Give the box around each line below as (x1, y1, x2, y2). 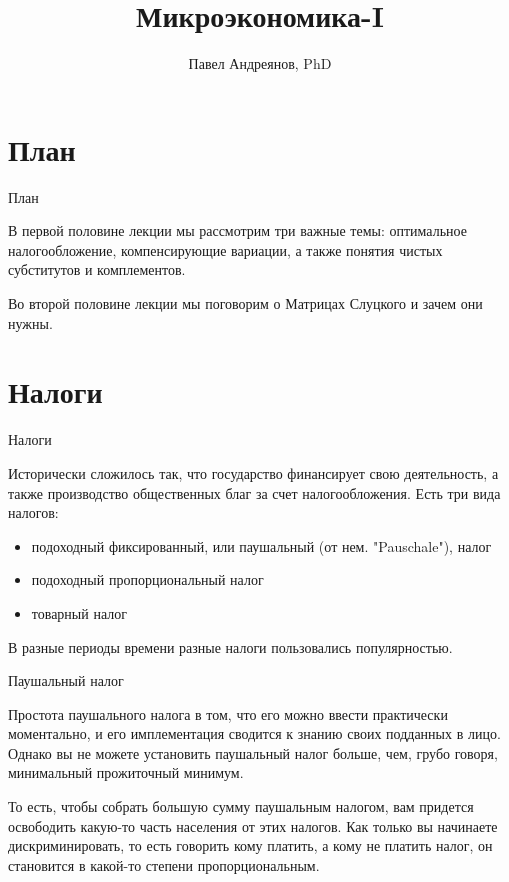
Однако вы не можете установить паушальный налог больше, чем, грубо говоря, (8, 742, 498, 763)
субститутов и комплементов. (8, 259, 186, 280)
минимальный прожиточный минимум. (8, 762, 244, 783)
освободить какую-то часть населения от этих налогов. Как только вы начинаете (8, 815, 498, 836)
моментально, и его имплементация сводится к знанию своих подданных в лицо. (8, 723, 501, 744)
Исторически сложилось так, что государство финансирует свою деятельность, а (8, 462, 499, 483)
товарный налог (31, 602, 127, 623)
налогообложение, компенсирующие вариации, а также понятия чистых (8, 239, 443, 260)
